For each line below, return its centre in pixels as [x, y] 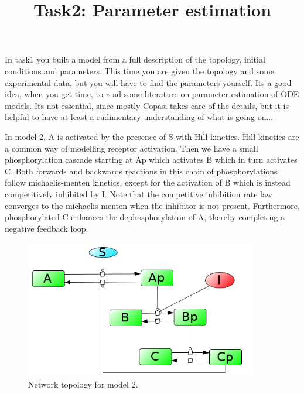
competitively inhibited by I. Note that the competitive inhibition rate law [139, 193]
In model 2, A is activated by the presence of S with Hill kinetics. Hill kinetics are [152, 136]
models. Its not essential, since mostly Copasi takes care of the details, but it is [147, 105]
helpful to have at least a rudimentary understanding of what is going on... [139, 117]
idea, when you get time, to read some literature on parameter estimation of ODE [152, 94]
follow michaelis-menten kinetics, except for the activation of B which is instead [148, 182]
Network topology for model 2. [83, 384]
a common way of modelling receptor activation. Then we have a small [131, 148]
